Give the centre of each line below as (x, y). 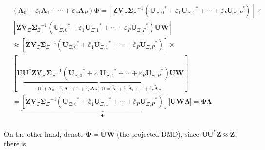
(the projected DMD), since (158, 134)
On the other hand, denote (44, 134)
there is (15, 143)
